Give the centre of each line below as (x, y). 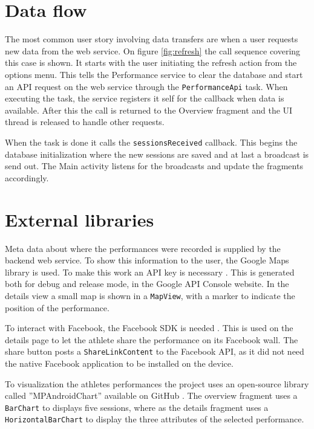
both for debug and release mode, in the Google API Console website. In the (147, 284)
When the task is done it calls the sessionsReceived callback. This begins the (151, 142)
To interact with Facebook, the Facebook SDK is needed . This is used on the (149, 328)
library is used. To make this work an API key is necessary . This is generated (150, 272)
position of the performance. (57, 307)
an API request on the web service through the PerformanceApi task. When (146, 86)
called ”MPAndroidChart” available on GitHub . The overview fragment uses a (151, 395)
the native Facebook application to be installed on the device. (119, 363)
